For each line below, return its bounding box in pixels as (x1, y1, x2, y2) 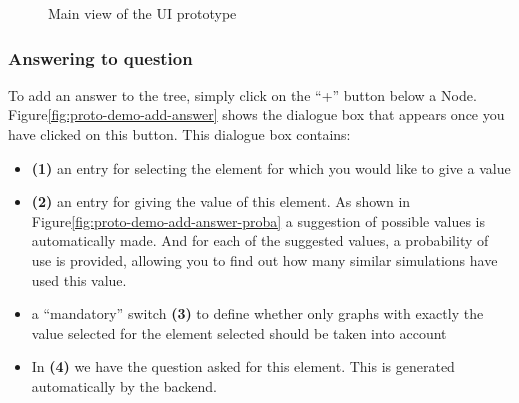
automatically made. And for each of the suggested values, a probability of (31, 230, 489, 251)
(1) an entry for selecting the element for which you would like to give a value (31, 157, 511, 178)
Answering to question (8, 45, 193, 70)
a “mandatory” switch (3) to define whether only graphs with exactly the (31, 303, 484, 324)
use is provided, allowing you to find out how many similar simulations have (31, 249, 498, 270)
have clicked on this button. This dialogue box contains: (8, 124, 351, 144)
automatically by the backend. (31, 375, 217, 396)
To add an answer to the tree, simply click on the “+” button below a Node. (8, 84, 477, 105)
